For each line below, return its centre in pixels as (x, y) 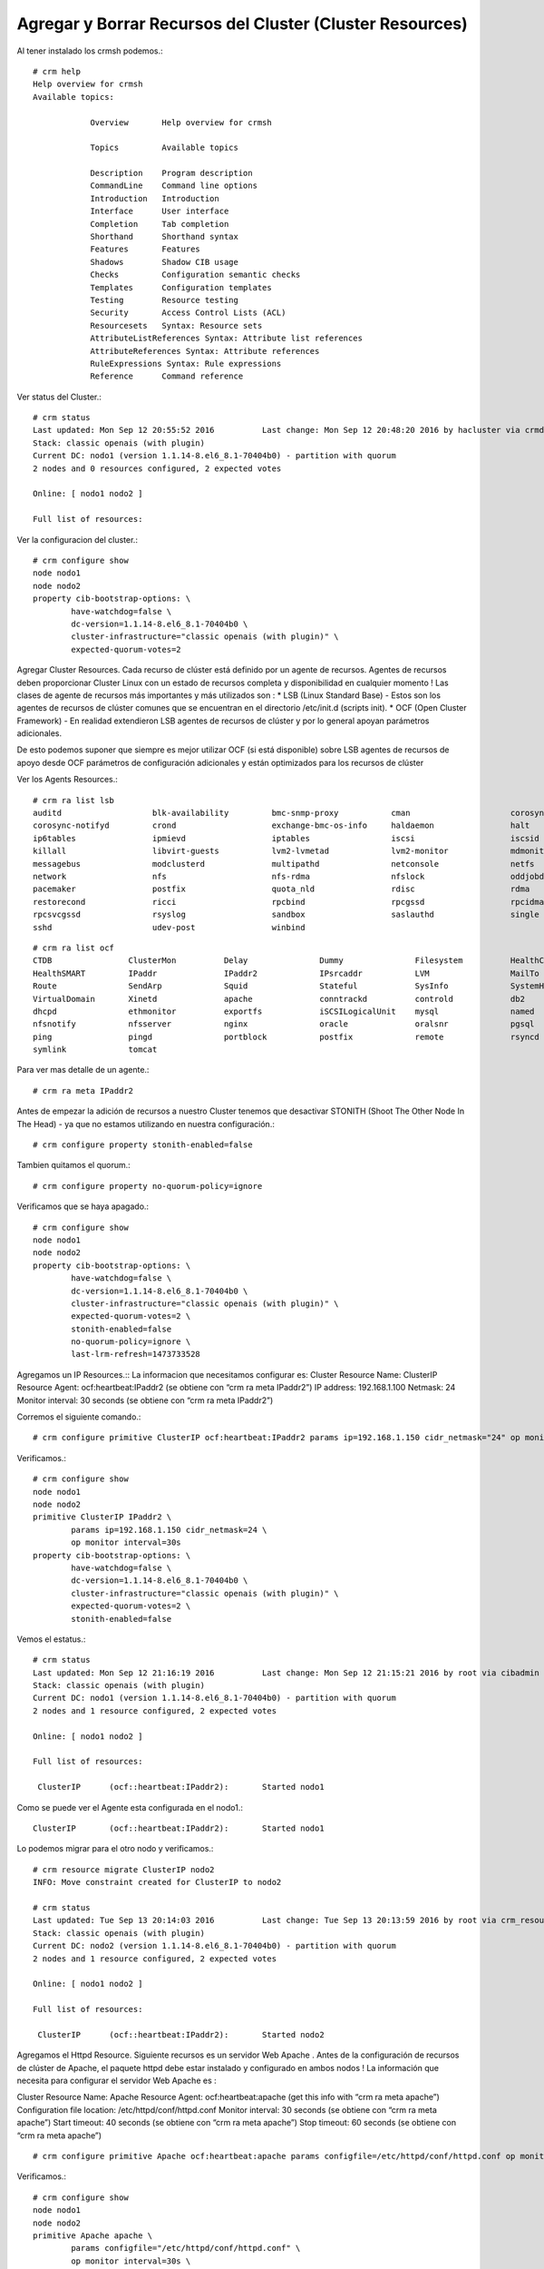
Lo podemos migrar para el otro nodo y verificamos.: (115, 1849)
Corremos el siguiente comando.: (79, 1417)
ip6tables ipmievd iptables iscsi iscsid (286, 838)
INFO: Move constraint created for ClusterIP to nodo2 (157, 1882)
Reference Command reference (167, 376)
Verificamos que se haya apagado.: (83, 1206)
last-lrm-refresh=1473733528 (136, 1354)
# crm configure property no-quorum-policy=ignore (148, 1186)
